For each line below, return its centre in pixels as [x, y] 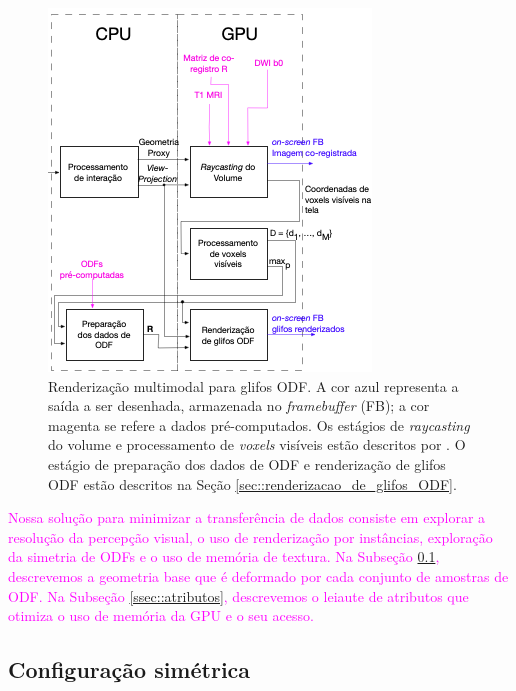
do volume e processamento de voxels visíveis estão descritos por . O [257, 444]
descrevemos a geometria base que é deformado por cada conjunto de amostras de [258, 575]
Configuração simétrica [129, 669]
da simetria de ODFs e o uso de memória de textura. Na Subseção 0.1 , [224, 556]
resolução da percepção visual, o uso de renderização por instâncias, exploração [250, 536]
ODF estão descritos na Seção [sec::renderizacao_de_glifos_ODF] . [252, 483]
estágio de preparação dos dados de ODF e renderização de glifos [247, 463]
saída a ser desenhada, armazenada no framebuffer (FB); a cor [239, 405]
